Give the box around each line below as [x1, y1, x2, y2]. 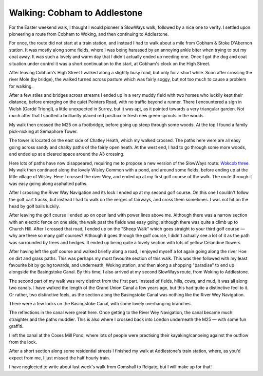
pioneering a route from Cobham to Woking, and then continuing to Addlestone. [9, 31, 169, 37]
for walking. [9, 83, 33, 89]
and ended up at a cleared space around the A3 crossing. [9, 151, 125, 157]
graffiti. [9, 323, 24, 329]
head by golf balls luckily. [9, 203, 60, 209]
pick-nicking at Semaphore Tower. [9, 128, 78, 134]
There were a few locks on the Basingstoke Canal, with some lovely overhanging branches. [9, 301, 192, 306]
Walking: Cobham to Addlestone [9, 7, 143, 18]
